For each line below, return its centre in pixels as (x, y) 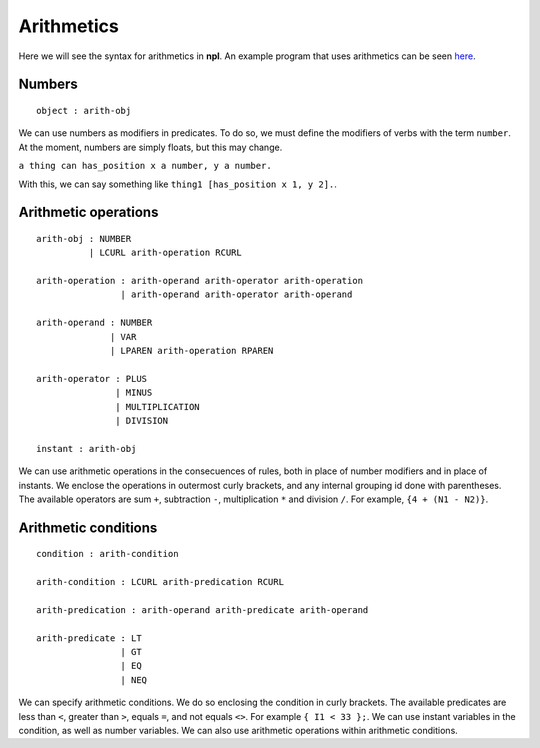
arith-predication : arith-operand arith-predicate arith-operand (202, 609)
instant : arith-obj (86, 448)
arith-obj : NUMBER (84, 238)
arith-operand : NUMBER (94, 323)
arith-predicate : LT (89, 638)
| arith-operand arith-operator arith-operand (236, 294)
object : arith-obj (84, 110)
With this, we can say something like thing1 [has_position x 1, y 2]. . (177, 184)
